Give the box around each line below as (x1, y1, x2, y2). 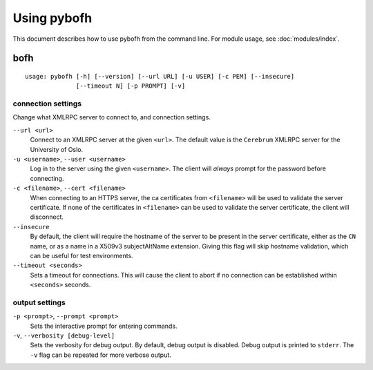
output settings (12, 298, 66, 307)
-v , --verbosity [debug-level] (12, 331, 115, 340)
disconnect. (30, 213, 64, 221)
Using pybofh (12, 10, 93, 26)
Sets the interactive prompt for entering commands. (30, 322, 178, 330)
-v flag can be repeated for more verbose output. (30, 351, 172, 359)
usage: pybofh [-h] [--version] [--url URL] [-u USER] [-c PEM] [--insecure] (25, 72, 295, 80)
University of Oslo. (30, 145, 83, 153)
